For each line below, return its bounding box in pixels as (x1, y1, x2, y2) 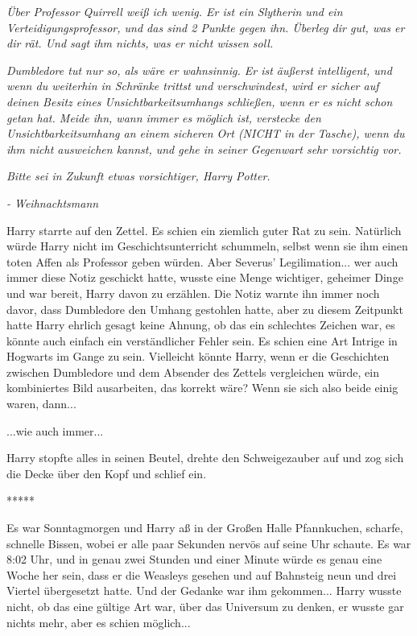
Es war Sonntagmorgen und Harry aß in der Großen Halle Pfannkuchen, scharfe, (6, 519, 403, 536)
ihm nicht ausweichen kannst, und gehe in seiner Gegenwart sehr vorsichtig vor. (6, 140, 402, 157)
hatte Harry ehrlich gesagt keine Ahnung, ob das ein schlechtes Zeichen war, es (6, 316, 395, 333)
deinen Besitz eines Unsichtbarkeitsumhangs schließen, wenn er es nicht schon (6, 93, 393, 109)
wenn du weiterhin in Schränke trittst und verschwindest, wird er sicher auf (6, 77, 379, 94)
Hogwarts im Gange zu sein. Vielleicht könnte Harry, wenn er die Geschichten (6, 348, 390, 365)
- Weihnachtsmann (6, 194, 99, 211)
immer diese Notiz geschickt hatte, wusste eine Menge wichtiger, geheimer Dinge (6, 269, 403, 286)
